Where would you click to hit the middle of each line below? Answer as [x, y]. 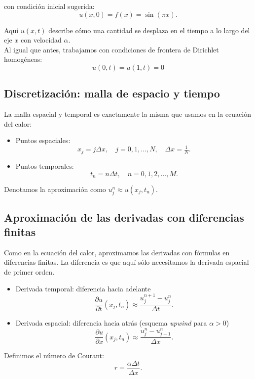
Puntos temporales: [45, 166]
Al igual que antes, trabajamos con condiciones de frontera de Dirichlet [111, 49]
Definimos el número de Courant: [54, 355]
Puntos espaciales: [43, 140]
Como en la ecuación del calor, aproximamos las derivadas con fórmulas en [117, 252]
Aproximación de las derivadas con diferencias [124, 217]
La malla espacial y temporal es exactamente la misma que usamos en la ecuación [128, 114]
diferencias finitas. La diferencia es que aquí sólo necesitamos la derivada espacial [127, 262]
